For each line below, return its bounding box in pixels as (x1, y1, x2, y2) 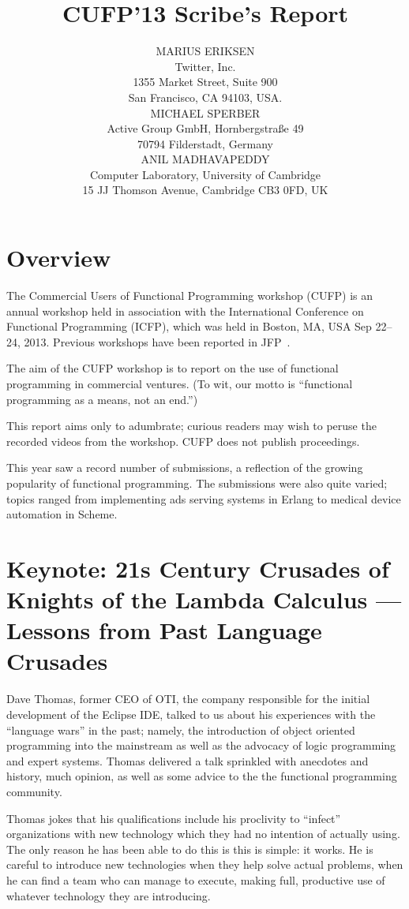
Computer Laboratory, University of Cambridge (89, 166, 321, 182)
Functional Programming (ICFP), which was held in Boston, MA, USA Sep (6, 318, 372, 335)
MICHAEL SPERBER (150, 104, 261, 121)
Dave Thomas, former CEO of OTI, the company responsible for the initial (6, 690, 370, 707)
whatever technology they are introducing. (6, 887, 211, 903)
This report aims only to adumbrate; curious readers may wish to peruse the (6, 417, 377, 434)
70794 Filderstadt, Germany (137, 135, 273, 151)
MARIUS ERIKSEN (156, 43, 255, 59)
